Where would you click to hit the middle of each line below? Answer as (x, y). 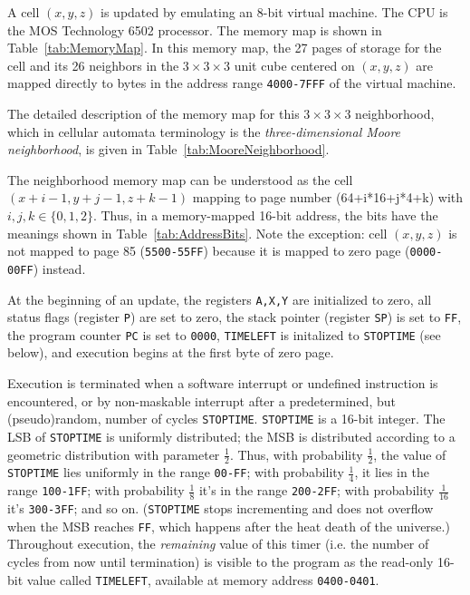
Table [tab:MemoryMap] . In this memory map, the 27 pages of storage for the (225, 48)
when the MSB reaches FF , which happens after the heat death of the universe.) (229, 526)
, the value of (410, 454)
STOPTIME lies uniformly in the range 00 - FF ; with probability (176, 472)
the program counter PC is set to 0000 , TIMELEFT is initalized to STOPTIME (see (224, 334)
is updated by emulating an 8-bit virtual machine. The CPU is (274, 12)
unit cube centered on (294, 65)
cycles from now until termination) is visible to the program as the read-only (221, 561)
